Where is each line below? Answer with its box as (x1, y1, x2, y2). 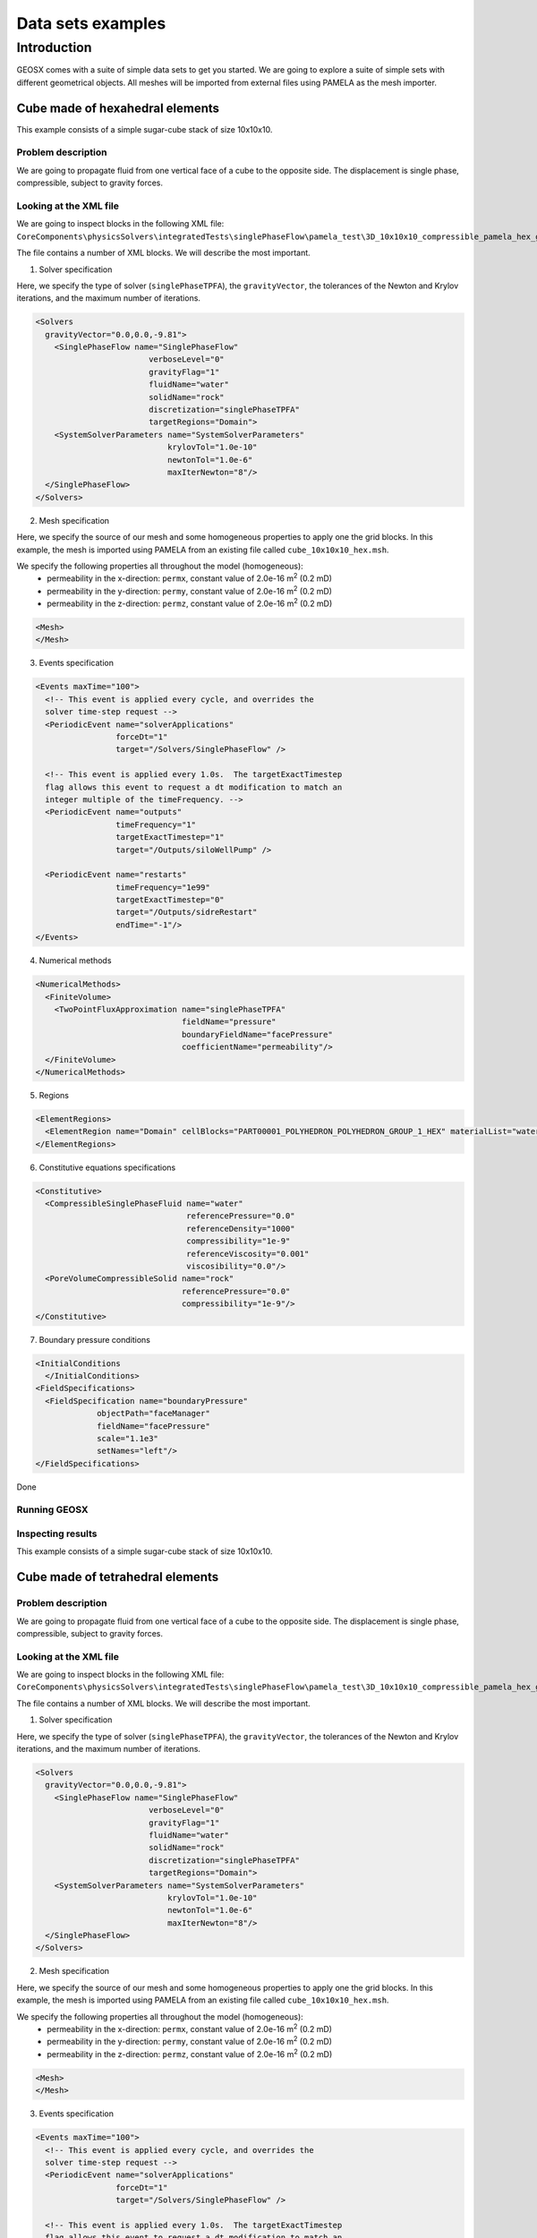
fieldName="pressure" (181, 1017, 277, 1027)
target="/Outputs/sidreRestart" (115, 907, 258, 918)
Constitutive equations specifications (38, 1162, 176, 1173)
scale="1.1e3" (97, 1433, 158, 1443)
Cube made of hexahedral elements (16, 100, 219, 115)
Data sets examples (16, 13, 166, 33)
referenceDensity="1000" (186, 1223, 295, 1234)
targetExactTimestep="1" (115, 833, 225, 842)
